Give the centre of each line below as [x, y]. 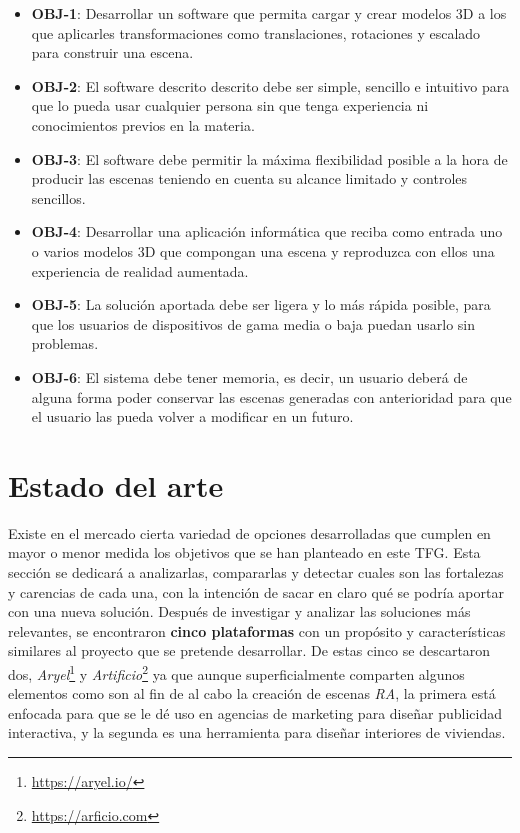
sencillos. [58, 197]
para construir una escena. [112, 52]
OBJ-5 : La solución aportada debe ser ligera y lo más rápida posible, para [261, 304]
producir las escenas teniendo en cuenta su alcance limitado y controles [249, 178]
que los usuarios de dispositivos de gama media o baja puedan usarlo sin [253, 323]
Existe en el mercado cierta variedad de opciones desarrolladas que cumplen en [249, 532]
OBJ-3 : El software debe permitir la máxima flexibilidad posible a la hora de [269, 158]
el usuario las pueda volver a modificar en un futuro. [192, 416]
